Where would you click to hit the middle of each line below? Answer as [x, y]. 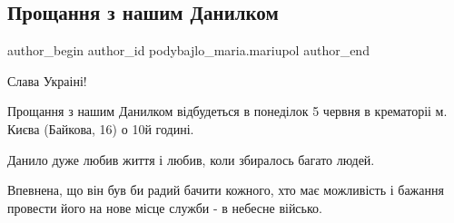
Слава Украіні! [47, 80]
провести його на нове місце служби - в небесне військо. [165, 207]
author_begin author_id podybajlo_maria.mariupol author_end [188, 50]
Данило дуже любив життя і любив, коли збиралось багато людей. [191, 159]
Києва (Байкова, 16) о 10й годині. [101, 128]
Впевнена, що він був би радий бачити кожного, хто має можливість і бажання [226, 190]
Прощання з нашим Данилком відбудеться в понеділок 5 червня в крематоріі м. [227, 111]
